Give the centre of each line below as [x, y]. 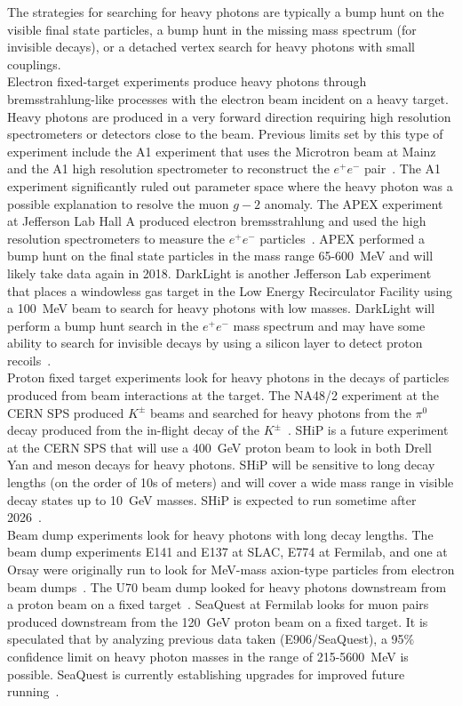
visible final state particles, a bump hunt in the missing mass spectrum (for [212, 29]
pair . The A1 [403, 168]
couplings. [34, 64]
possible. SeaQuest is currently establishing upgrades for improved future [206, 674]
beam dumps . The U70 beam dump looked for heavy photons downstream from [227, 586]
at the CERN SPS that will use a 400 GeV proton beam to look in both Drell [219, 447]
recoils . [29, 360]
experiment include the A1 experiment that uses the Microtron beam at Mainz [222, 151]
